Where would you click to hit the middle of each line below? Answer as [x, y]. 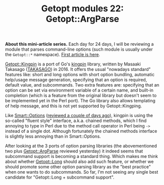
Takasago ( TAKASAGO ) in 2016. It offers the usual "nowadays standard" [78, 69]
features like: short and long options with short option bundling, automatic [80, 75]
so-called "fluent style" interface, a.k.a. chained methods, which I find [76, 121]
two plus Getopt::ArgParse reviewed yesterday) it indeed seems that [74, 151]
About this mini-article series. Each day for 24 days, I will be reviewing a [79, 44]
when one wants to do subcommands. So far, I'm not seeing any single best [82, 172]
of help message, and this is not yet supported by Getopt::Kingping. [74, 106]
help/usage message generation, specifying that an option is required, [76, 80]
